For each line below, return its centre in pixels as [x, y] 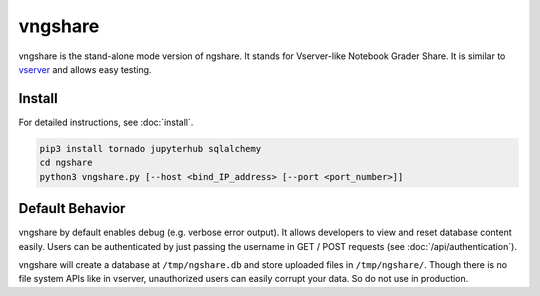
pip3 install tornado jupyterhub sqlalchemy [150, 148]
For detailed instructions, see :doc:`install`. [106, 122]
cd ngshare [66, 163]
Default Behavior [72, 208]
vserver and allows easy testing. [85, 69]
